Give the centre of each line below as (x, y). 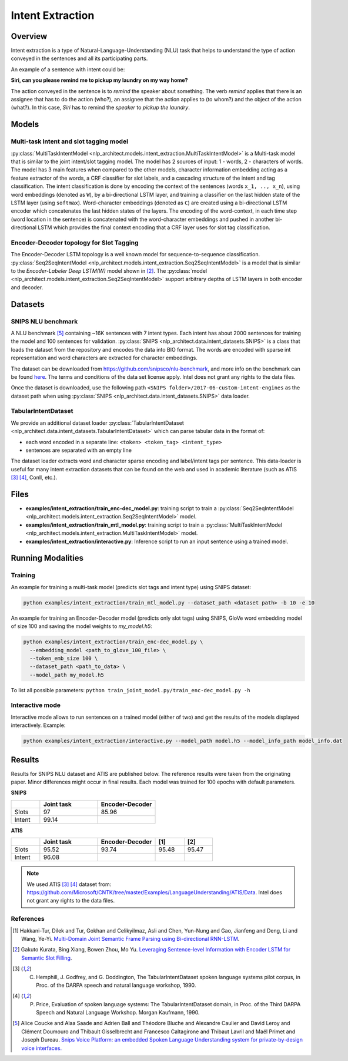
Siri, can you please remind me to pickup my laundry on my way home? (99, 80)
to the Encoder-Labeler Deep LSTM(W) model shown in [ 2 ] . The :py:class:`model (109, 271)
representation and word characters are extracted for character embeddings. (104, 358)
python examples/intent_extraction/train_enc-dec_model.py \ (113, 642)
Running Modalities (47, 558)
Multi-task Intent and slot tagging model (70, 141)
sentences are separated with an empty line (79, 450)
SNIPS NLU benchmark (44, 321)
